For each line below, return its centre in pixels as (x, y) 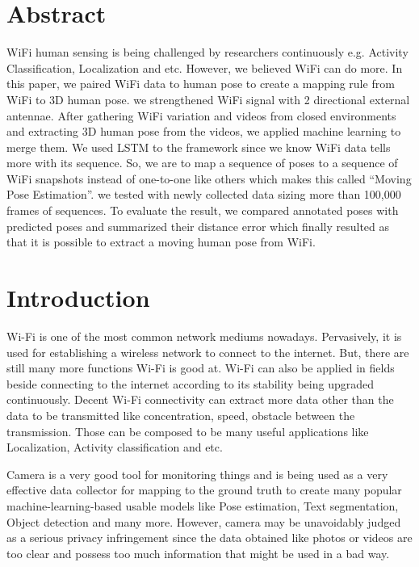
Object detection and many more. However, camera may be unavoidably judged (204, 521)
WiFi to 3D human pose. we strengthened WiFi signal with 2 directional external (208, 99)
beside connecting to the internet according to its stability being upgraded (190, 383)
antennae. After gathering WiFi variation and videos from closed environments (201, 115)
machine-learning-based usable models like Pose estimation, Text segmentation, (203, 505)
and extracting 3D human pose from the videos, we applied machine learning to (204, 131)
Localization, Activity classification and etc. (115, 447)
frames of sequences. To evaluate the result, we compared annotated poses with (203, 210)
